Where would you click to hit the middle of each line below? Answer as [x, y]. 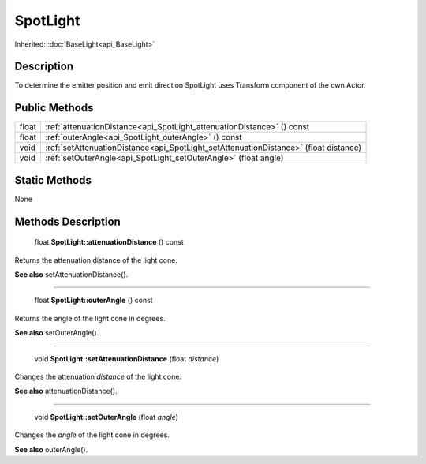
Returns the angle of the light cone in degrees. [90, 318]
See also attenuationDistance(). [66, 391]
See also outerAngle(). [51, 449]
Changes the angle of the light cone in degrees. [92, 435]
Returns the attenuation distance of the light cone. [96, 260]
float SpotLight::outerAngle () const [93, 301]
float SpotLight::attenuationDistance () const [109, 242]
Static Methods [53, 180]
